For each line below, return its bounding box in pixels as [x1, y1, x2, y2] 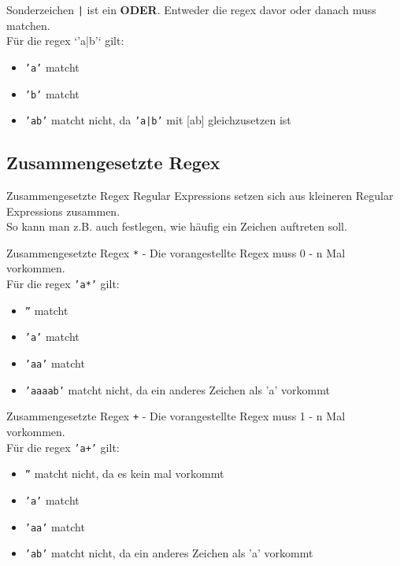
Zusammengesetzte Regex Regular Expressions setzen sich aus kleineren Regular [6, 187, 394, 204]
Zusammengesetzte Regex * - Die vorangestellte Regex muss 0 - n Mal [6, 244, 346, 261]
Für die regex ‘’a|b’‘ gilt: [6, 32, 124, 49]
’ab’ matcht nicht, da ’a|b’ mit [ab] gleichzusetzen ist [24, 112, 291, 128]
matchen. [6, 17, 50, 33]
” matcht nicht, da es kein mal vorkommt [24, 465, 224, 482]
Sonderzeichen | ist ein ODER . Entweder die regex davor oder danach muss [6, 2, 376, 17]
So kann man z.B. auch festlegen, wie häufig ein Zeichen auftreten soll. [6, 218, 347, 235]
